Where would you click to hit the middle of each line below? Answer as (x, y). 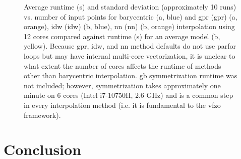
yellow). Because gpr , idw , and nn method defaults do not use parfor (130, 46)
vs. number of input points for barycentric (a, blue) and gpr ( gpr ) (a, (131, 16)
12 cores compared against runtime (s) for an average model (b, (122, 36)
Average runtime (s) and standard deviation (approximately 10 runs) (130, 7)
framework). (42, 115)
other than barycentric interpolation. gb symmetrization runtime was (131, 75)
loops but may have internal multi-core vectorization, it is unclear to (130, 55)
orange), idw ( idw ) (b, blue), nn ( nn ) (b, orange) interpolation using (129, 26)
